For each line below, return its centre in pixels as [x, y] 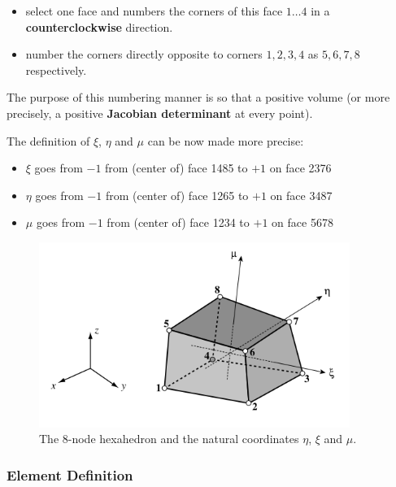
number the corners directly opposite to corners [144, 54]
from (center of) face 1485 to [176, 168]
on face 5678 [302, 222]
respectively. [56, 70]
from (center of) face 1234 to [178, 222]
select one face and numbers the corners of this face [154, 11]
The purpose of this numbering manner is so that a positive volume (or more [198, 97]
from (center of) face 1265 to [177, 195]
